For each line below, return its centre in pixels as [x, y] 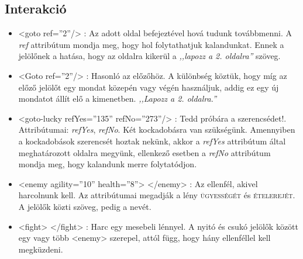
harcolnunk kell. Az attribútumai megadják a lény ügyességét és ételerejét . [157, 195]
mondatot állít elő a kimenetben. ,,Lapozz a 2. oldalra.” [117, 99]
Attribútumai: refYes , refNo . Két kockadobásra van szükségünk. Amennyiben [157, 129]
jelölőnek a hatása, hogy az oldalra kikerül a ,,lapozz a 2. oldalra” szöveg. [149, 56]
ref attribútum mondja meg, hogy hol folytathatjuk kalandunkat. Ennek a [151, 44]
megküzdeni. [41, 249]
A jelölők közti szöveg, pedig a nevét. [85, 206]
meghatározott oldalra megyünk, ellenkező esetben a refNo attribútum [144, 152]
